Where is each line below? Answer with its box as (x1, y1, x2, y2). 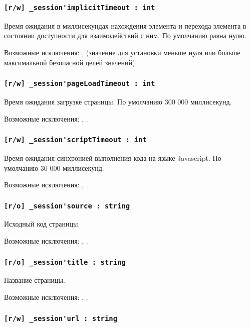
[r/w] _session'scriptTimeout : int (4, 136, 147, 144)
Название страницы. (4, 275, 65, 285)
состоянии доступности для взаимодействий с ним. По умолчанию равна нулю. (4, 30, 246, 41)
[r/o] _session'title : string (4, 258, 126, 266)
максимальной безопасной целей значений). (4, 57, 137, 67)
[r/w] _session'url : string (4, 314, 118, 322)
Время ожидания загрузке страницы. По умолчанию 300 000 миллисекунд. (4, 96, 232, 106)
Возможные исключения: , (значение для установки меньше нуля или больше (4, 47, 240, 57)
